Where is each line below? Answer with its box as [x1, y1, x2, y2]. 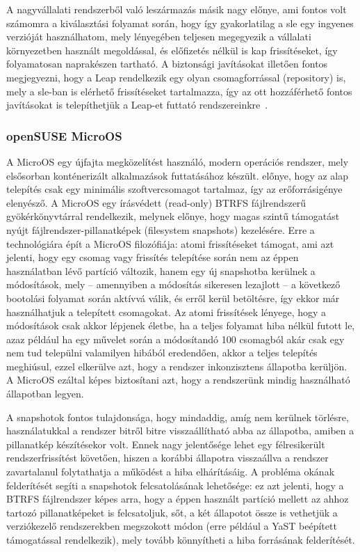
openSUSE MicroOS [6, 127, 122, 144]
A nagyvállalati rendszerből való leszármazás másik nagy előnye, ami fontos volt [6, 2, 347, 16]
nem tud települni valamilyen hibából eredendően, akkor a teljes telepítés [6, 345, 318, 360]
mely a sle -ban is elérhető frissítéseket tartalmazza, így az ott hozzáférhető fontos [6, 84, 352, 98]
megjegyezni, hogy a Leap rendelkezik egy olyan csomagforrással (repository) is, [6, 70, 346, 84]
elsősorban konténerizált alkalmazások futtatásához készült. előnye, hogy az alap [6, 168, 348, 182]
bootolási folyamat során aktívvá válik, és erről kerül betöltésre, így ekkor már [6, 290, 340, 305]
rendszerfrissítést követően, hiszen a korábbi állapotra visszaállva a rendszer [6, 450, 329, 465]
